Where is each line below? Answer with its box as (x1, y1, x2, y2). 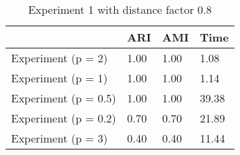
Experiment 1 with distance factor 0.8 (28, 1, 212, 17)
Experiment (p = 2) (11, 50, 108, 66)
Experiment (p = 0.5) (11, 90, 116, 106)
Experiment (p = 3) (11, 130, 108, 146)
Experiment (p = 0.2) (11, 110, 116, 126)
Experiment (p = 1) (11, 70, 108, 86)
